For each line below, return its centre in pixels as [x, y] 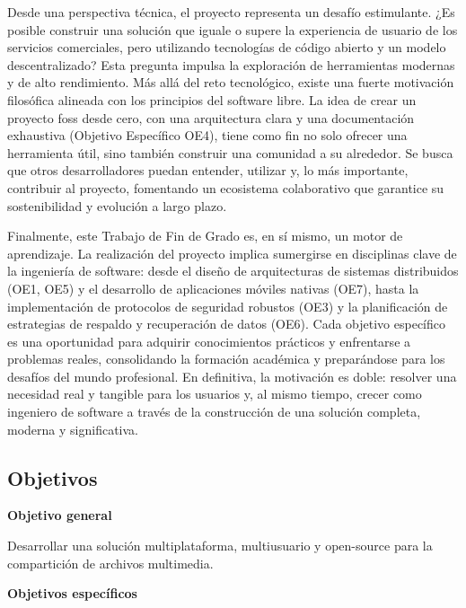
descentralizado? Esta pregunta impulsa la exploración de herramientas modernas [231, 64]
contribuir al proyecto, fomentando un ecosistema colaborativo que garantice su [226, 187]
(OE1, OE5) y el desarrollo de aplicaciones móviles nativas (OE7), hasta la [213, 288]
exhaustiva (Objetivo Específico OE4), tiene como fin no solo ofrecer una [207, 135]
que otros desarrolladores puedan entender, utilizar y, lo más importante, [208, 170]
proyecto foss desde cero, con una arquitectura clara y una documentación [211, 117]
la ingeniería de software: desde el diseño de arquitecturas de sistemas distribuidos [233, 271]
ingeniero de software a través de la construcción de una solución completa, [214, 412]
